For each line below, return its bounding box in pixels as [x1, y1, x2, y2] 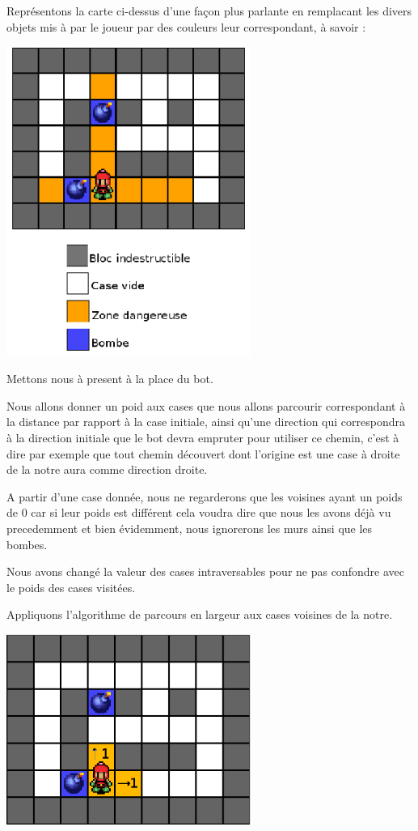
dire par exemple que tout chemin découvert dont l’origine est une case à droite [6, 445, 400, 462]
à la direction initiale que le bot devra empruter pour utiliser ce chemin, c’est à [6, 429, 399, 445]
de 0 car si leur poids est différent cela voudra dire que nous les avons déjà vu [6, 504, 391, 521]
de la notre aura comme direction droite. [6, 461, 208, 478]
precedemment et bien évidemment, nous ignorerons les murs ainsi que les [6, 519, 373, 536]
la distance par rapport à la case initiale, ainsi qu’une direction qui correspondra [6, 413, 405, 430]
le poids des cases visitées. [6, 578, 136, 595]
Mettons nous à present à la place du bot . [6, 370, 213, 387]
